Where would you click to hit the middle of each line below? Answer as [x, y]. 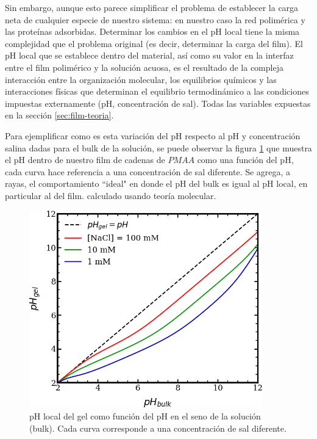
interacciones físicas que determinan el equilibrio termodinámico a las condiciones [157, 91]
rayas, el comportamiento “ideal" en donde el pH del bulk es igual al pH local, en [156, 183]
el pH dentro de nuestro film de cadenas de [85, 160]
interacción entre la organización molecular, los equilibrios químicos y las [141, 79]
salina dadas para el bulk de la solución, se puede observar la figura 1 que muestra [158, 147]
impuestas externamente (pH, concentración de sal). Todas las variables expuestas [158, 103]
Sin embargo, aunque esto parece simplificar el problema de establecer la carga [152, 7]
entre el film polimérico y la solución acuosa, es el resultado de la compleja [144, 67]
